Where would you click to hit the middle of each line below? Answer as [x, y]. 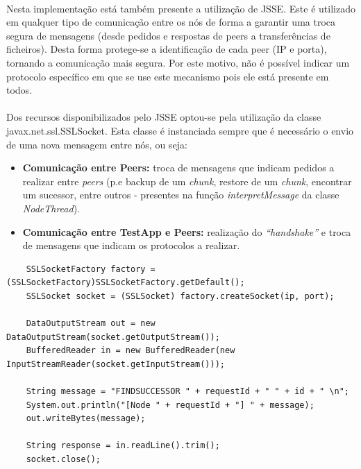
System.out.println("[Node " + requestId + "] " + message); [170, 405]
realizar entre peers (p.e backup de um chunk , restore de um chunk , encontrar [187, 181]
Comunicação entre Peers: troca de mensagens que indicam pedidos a [178, 168]
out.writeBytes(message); [86, 419]
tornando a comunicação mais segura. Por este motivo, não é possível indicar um [178, 62]
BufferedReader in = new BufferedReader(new [131, 351]
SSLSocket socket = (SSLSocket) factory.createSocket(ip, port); [180, 296]
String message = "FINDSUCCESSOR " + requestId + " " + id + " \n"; [187, 392]
